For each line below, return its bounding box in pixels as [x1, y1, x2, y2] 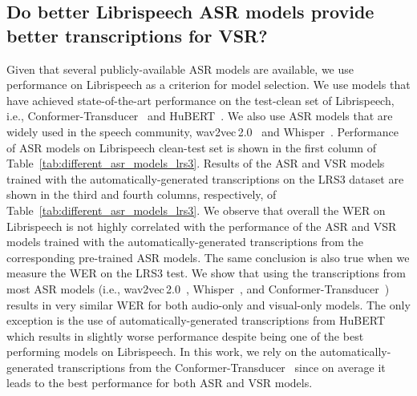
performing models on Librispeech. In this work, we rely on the [6, 343, 317, 360]
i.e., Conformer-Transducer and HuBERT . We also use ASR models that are [6, 107, 393, 124]
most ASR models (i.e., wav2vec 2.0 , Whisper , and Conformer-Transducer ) [6, 280, 390, 297]
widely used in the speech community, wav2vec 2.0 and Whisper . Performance [6, 123, 399, 139]
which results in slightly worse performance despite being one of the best [6, 327, 364, 344]
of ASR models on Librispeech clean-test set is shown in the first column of [6, 139, 377, 156]
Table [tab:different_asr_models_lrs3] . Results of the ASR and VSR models [6, 155, 385, 172]
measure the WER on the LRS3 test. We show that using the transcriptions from [6, 265, 406, 281]
